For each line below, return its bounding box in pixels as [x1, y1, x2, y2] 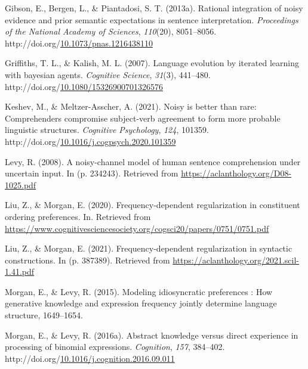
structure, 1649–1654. [5, 309, 83, 321]
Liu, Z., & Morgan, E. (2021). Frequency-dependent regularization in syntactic [5, 242, 292, 255]
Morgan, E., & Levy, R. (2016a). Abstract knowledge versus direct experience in [5, 328, 298, 341]
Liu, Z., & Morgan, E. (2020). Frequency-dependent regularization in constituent [5, 199, 300, 211]
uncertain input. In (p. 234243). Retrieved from [5, 167, 178, 179]
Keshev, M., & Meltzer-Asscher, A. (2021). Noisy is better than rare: [5, 100, 257, 113]
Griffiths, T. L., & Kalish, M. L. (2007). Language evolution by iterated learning [5, 57, 299, 69]
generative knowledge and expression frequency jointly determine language [5, 297, 277, 309]
